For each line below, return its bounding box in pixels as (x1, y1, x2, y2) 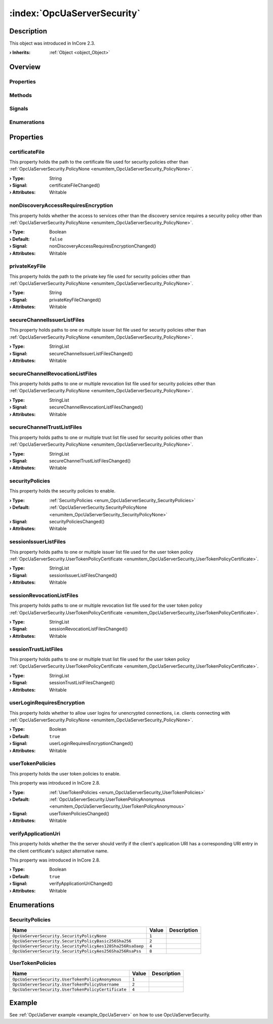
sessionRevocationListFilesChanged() (49, 626, 128, 632)
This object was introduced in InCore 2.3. (9, 40, 96, 47)
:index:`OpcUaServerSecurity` (9, 8, 141, 19)
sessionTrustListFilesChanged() (49, 680, 115, 686)
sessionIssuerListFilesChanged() (49, 572, 117, 578)
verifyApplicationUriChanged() (49, 881, 113, 887)
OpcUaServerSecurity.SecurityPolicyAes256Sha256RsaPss (12, 948, 142, 954)
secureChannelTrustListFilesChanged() (49, 458, 131, 464)
